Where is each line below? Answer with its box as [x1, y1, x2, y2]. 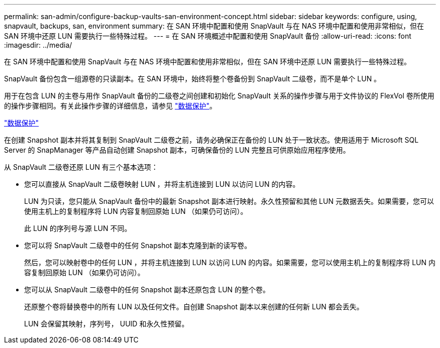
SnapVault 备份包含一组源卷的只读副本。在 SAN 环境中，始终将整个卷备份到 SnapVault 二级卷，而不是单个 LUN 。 [4, 74, 381, 83]
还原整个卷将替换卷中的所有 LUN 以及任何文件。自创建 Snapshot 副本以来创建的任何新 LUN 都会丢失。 [24, 302, 364, 311]
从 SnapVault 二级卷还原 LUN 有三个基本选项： [4, 163, 158, 171]
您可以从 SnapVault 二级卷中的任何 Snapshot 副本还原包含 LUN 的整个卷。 [24, 285, 270, 294]
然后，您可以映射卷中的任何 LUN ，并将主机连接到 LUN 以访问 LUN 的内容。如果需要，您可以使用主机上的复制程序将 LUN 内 [24, 258, 436, 267]
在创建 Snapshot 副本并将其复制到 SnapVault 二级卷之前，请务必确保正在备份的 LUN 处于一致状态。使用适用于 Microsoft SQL [4, 136, 419, 144]
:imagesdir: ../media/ [4, 41, 72, 49]
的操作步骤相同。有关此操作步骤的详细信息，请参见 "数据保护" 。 [4, 101, 216, 110]
